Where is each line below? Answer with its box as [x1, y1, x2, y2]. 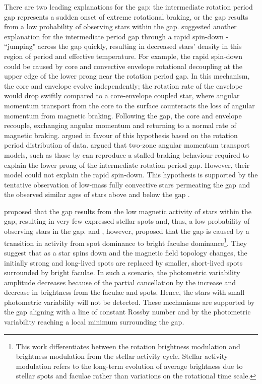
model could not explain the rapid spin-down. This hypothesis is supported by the [4, 169, 258, 180]
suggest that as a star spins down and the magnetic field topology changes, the [4, 247, 247, 258]
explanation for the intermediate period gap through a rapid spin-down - [4, 31, 229, 41]
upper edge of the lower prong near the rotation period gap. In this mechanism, [4, 71, 250, 81]
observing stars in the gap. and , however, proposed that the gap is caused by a [4, 226, 249, 236]
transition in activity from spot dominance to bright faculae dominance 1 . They [4, 236, 247, 248]
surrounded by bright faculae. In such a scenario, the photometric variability [4, 267, 240, 278]
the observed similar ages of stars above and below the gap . [4, 189, 190, 200]
